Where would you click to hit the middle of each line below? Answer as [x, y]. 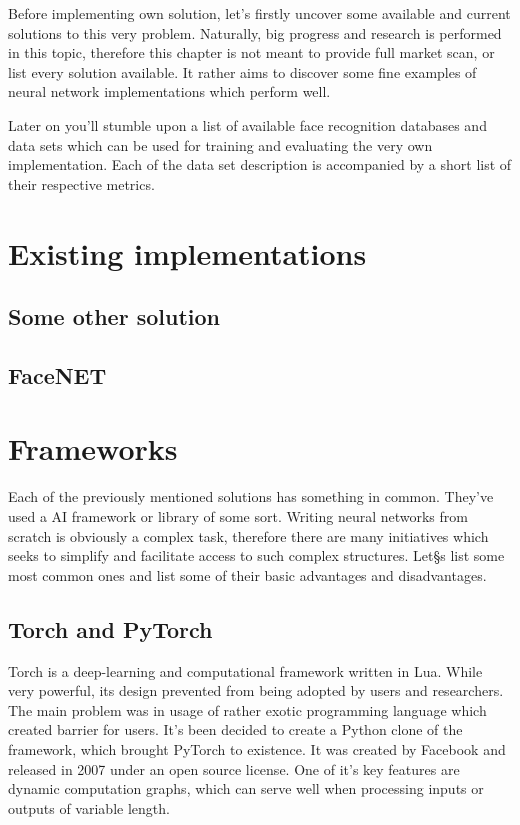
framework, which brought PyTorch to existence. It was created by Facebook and [257, 748]
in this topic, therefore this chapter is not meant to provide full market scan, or [251, 52]
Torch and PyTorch [110, 628]
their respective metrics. [81, 183]
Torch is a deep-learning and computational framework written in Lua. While [245, 670]
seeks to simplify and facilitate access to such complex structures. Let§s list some [256, 555]
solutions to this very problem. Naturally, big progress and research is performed [255, 32]
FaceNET [57, 374]
